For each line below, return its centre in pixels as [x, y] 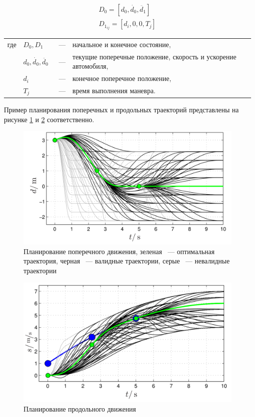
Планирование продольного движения [80, 408]
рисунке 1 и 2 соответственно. [49, 119]
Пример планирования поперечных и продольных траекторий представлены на [121, 109]
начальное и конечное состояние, [122, 44]
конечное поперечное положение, [122, 78]
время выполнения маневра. [114, 91]
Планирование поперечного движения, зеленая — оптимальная [119, 251]
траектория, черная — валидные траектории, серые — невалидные [127, 261]
